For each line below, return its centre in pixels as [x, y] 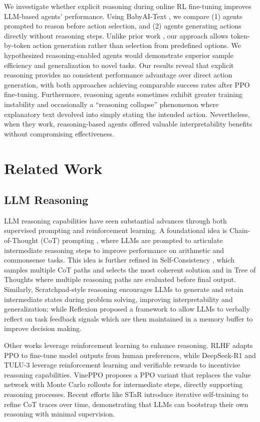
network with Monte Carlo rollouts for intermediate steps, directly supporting [123, 384]
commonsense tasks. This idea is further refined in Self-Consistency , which [119, 260]
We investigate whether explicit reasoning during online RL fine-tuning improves [128, 6]
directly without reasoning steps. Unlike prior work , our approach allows [116, 35]
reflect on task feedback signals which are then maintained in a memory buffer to [128, 318]
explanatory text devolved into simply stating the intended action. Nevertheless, [127, 114]
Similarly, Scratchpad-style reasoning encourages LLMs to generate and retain [124, 289]
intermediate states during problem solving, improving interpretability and [118, 299]
